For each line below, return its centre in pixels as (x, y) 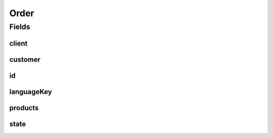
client (18, 43)
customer (25, 59)
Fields (20, 27)
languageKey (31, 92)
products (24, 108)
